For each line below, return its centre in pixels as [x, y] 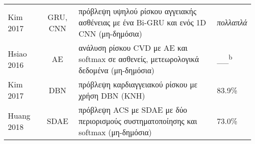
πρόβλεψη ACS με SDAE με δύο [133, 110]
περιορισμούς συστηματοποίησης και [138, 121]
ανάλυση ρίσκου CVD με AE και [133, 48]
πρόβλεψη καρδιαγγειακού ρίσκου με [138, 84]
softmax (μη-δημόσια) [115, 132]
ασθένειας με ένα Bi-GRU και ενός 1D [142, 22]
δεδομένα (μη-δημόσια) [116, 70]
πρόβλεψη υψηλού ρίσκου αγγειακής [138, 11]
